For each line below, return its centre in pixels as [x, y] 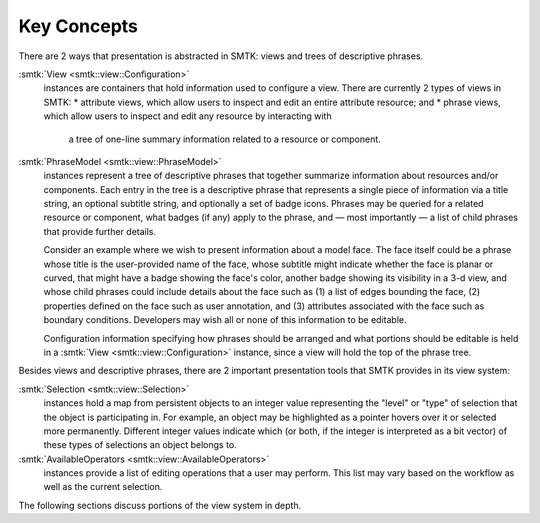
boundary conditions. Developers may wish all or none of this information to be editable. [225, 320]
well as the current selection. [103, 487]
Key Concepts [78, 26]
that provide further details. [100, 231]
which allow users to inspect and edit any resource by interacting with [187, 116]
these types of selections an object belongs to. [140, 445]
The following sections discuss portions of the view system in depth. [160, 505]
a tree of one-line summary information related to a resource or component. [225, 139]
